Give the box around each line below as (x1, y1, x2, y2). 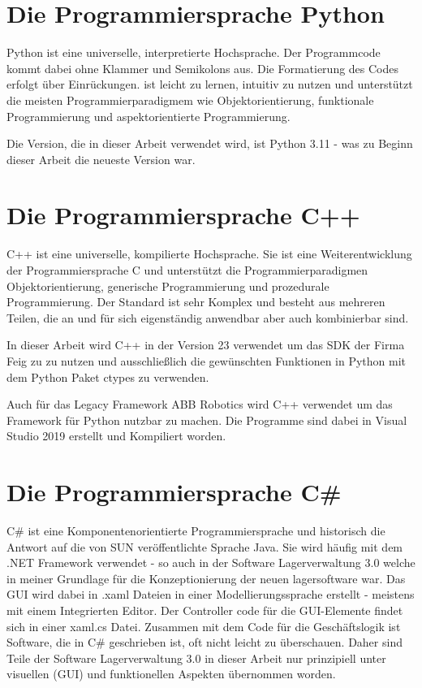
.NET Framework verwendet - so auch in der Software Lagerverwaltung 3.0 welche (6, 554, 416, 571)
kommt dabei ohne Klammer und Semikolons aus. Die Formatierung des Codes (6, 59, 399, 76)
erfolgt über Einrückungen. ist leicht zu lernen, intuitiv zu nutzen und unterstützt (6, 76, 413, 93)
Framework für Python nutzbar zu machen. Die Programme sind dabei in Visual (6, 411, 407, 428)
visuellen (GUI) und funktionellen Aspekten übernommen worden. (6, 665, 336, 682)
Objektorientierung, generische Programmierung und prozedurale (6, 277, 329, 294)
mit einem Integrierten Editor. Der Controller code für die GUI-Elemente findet (6, 602, 403, 619)
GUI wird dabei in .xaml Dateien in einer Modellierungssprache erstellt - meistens (6, 586, 415, 603)
